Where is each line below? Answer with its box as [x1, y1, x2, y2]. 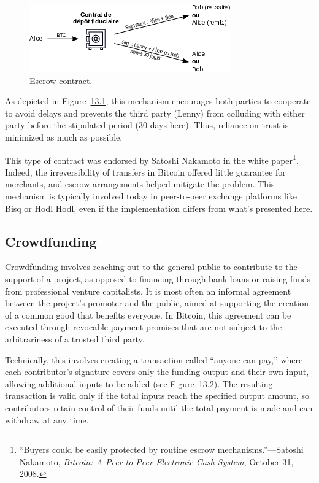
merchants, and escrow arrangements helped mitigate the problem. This [5, 177, 275, 190]
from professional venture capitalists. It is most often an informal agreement [5, 284, 291, 297]
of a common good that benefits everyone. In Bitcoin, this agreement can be [5, 308, 291, 321]
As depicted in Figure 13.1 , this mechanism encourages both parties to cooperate [5, 95, 311, 107]
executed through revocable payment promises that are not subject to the [5, 320, 282, 333]
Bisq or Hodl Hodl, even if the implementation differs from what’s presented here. [5, 201, 313, 214]
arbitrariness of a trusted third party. [5, 332, 145, 345]
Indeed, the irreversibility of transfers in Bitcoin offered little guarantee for [5, 165, 286, 178]
